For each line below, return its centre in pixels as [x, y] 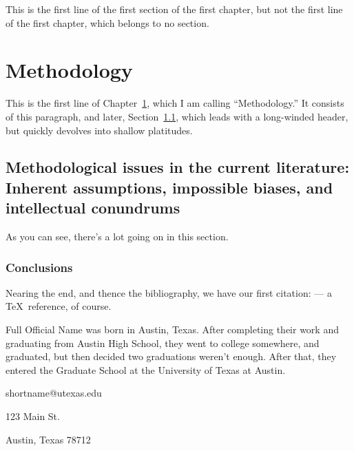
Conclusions [39, 267]
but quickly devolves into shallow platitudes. [99, 130]
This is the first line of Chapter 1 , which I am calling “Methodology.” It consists [175, 103]
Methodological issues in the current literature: [178, 167]
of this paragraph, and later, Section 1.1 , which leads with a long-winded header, [177, 116]
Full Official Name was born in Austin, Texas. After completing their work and [172, 329]
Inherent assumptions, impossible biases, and [169, 187]
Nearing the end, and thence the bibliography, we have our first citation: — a [169, 292]
